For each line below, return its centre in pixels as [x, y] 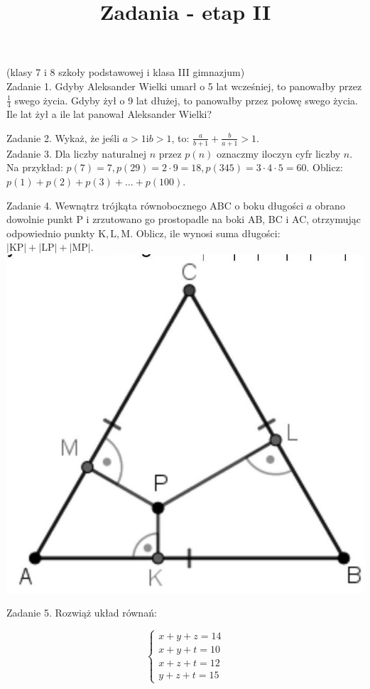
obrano [330, 205]
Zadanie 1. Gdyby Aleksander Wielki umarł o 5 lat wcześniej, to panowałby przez [184, 86]
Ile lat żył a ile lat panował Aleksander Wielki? [109, 114]
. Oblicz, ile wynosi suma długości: [205, 233]
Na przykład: [35, 167]
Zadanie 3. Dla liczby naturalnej [77, 153]
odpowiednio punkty [51, 233]
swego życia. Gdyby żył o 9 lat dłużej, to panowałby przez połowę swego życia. [186, 100]
